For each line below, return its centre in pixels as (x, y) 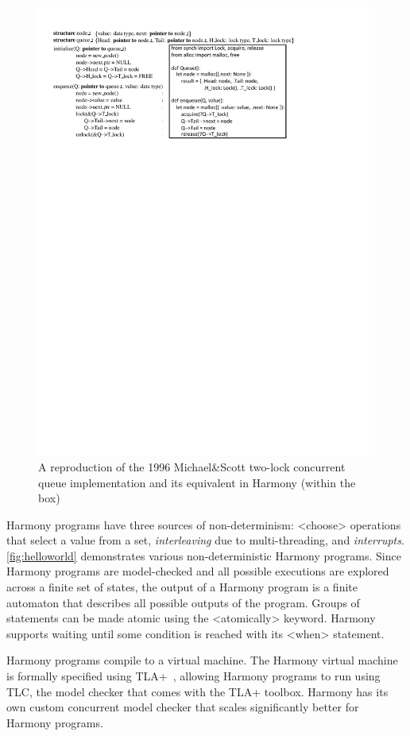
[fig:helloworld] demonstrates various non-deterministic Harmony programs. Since (204, 555)
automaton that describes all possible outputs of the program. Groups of (183, 602)
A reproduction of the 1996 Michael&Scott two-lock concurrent (192, 466)
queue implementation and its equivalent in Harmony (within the (197, 482)
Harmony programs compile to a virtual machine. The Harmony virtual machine (202, 660)
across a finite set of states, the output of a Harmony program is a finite (182, 587)
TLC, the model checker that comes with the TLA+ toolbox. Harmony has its (197, 691)
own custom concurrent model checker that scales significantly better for (183, 707)
